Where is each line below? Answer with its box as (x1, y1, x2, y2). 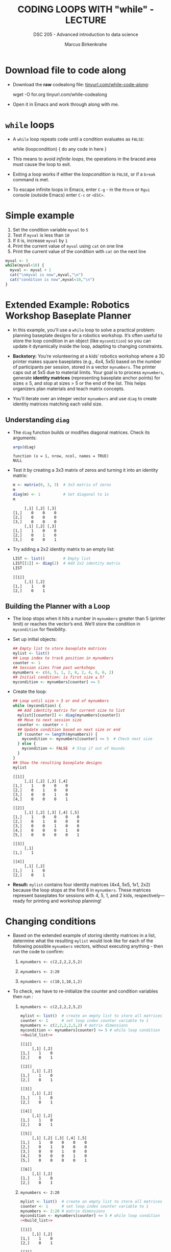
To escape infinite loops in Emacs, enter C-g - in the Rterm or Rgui (12, 186, 150, 192)
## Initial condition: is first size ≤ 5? (12, 675, 105, 680)
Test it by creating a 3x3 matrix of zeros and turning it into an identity (12, 467, 158, 473)
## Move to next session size (17, 717, 82, 723)
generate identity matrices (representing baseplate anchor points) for (12, 374, 161, 381)
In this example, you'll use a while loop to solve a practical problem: (12, 327, 156, 333)
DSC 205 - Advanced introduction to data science (33, 31, 139, 37)
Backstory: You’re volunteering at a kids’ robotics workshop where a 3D (12, 353, 165, 359)
